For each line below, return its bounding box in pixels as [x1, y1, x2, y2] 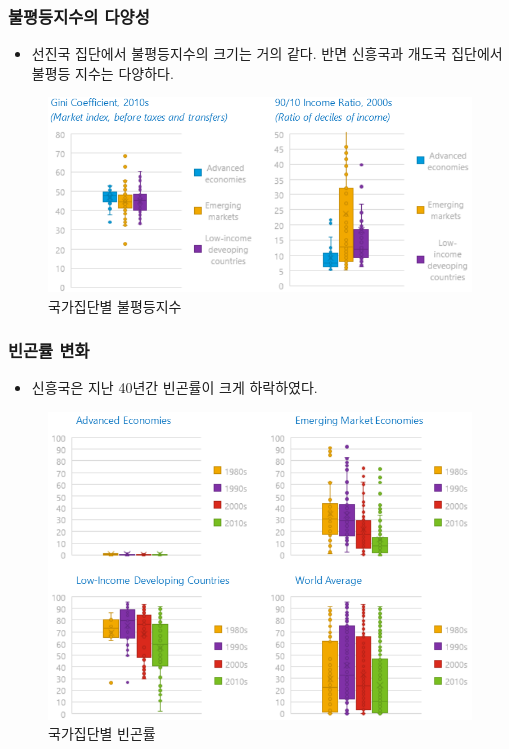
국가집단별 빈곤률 [48, 723, 156, 744]
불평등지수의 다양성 [8, 3, 150, 28]
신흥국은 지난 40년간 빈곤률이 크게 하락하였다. [31, 377, 318, 398]
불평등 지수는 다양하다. [31, 62, 174, 83]
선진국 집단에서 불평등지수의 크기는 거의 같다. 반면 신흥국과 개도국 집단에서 [31, 43, 503, 64]
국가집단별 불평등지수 [48, 295, 182, 316]
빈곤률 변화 [8, 338, 90, 363]
